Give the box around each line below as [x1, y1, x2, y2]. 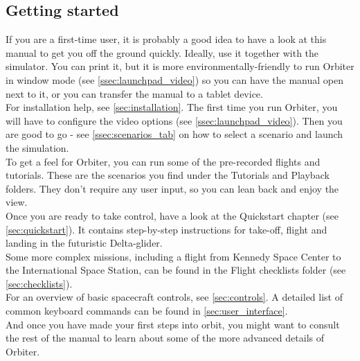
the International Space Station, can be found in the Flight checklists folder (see [6, 263, 346, 277]
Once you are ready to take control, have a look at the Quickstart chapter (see [6, 208, 339, 222]
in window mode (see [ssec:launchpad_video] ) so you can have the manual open [6, 72, 343, 87]
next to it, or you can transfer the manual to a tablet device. [6, 86, 263, 100]
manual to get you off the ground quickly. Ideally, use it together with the [6, 45, 319, 60]
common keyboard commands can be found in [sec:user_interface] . [6, 303, 288, 318]
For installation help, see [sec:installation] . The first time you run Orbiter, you [6, 100, 338, 114]
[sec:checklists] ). [6, 276, 73, 290]
